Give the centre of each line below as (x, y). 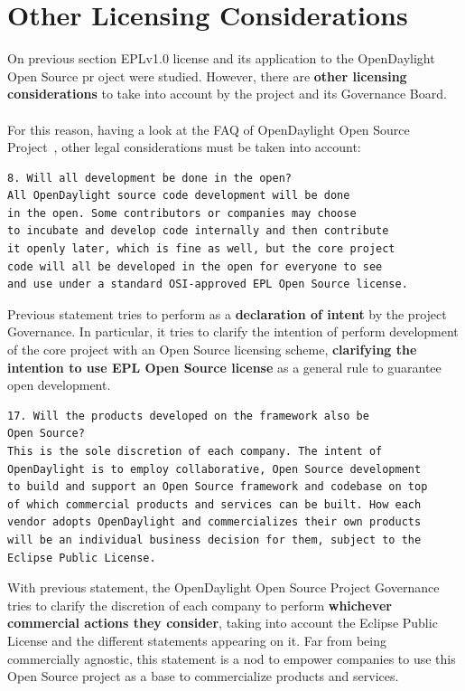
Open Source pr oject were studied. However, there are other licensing (207, 76)
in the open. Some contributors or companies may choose (182, 213)
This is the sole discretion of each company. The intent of (195, 451)
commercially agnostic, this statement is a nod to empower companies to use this (232, 658)
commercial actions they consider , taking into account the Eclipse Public (223, 623)
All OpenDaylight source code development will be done (179, 196)
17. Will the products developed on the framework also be (188, 416)
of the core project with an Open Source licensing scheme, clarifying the (212, 350)
